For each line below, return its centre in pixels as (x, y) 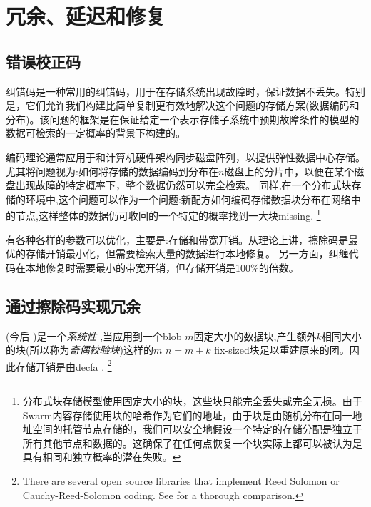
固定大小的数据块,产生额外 (255, 336)
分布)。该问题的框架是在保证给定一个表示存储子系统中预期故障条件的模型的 (183, 119)
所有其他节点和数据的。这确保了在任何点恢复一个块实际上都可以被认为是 (192, 442)
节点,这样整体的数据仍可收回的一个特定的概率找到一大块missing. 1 (168, 214)
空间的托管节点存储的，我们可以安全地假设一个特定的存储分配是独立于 (197, 429)
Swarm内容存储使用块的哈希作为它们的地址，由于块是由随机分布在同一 (187, 415)
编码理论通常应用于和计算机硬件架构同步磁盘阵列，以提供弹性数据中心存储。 (185, 157)
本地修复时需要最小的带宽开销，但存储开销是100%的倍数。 (162, 267)
